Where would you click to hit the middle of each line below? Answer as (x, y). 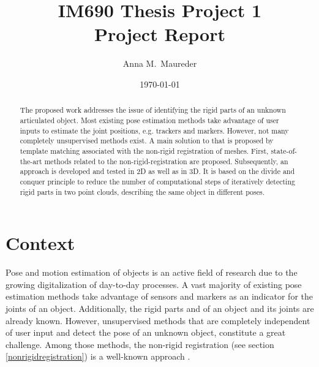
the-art (31, 161)
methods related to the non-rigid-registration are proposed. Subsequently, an (166, 161)
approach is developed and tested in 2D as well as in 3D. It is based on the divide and (157, 171)
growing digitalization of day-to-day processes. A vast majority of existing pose (154, 284)
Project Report (159, 34)
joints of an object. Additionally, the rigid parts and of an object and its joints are (160, 308)
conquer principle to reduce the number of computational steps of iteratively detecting (157, 181)
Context (40, 243)
